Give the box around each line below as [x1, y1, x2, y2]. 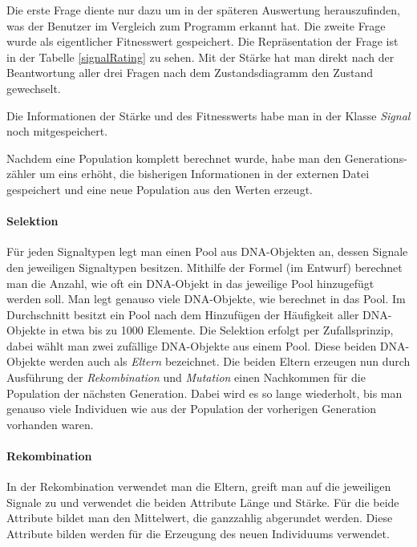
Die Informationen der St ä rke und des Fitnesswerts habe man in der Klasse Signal [6, 107, 411, 124]
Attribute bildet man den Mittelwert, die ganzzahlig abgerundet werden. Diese [6, 509, 393, 526]
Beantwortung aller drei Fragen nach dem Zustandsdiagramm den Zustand [6, 64, 374, 81]
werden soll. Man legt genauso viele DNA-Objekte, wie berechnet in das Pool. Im [6, 290, 406, 307]
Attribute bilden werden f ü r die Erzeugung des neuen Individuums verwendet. [6, 525, 390, 542]
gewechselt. [6, 79, 61, 96]
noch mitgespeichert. [6, 123, 108, 140]
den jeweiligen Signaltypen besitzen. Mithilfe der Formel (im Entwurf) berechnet [6, 258, 403, 275]
